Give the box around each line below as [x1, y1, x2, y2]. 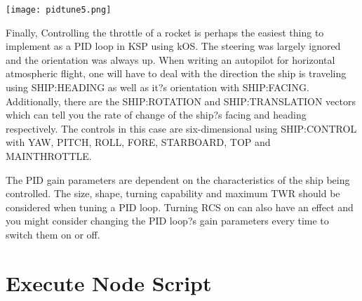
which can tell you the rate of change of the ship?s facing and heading [6, 107, 307, 122]
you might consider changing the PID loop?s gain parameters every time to [6, 213, 329, 228]
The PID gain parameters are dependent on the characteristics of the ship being [6, 172, 350, 187]
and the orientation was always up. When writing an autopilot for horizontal [6, 52, 335, 67]
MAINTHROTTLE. [6, 149, 92, 163]
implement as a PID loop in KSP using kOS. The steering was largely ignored [6, 39, 341, 53]
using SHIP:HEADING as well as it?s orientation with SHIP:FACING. [6, 80, 309, 95]
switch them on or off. [6, 227, 100, 241]
